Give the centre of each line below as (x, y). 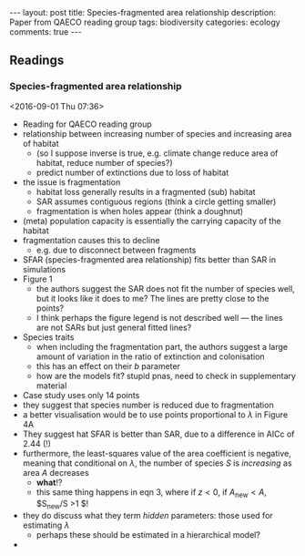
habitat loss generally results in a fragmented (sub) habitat (146, 191)
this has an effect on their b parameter (108, 366)
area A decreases (56, 472)
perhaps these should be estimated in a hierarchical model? (148, 535)
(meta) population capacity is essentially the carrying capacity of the (152, 221)
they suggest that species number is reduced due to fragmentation (148, 405)
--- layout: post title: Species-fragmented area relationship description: (142, 12)
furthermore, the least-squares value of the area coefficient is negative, (157, 453)
